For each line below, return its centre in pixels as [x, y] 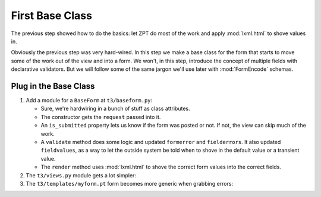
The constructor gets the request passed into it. [101, 117]
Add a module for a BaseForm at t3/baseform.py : [89, 101]
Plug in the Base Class [53, 86]
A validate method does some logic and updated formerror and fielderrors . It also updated [161, 142]
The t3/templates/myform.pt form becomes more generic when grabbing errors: [130, 183]
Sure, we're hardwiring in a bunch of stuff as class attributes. [115, 109]
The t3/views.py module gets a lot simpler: [81, 175]
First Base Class [51, 15]
